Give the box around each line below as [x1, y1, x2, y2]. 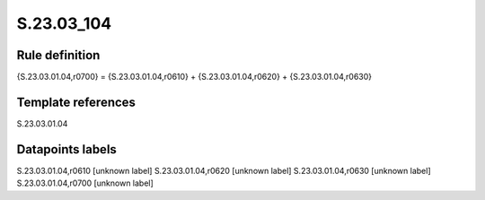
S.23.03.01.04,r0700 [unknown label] [16, 178, 154, 188]
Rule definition [16, 48, 101, 63]
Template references [16, 94, 137, 109]
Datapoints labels [16, 142, 117, 157]
